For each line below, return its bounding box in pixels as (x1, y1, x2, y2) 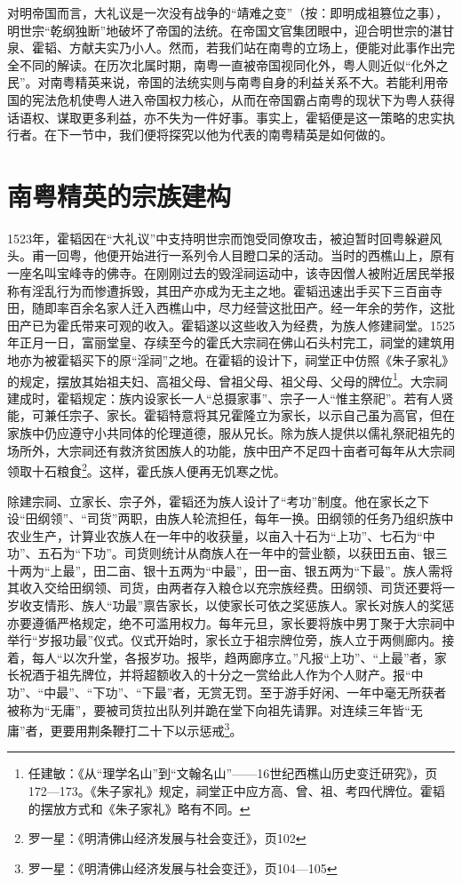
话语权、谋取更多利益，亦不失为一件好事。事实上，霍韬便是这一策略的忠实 (7, 107, 442, 126)
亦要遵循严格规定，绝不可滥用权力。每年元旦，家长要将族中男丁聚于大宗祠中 (7, 613, 455, 632)
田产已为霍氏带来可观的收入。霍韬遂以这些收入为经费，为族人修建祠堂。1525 (7, 315, 455, 334)
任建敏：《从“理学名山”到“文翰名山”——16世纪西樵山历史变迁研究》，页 (28, 764, 438, 783)
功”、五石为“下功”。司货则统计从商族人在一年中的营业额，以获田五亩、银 (7, 544, 435, 562)
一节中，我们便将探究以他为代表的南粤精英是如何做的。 (68, 125, 393, 144)
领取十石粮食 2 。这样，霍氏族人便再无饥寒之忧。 (7, 459, 286, 480)
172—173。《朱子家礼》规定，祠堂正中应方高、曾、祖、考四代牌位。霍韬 (28, 782, 445, 800)
